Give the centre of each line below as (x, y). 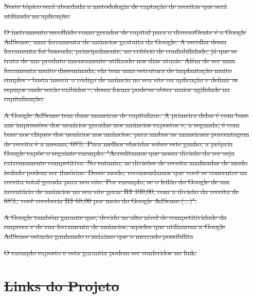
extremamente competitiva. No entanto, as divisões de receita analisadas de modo (126, 162)
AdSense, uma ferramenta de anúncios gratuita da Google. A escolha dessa (115, 41)
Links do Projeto (62, 286)
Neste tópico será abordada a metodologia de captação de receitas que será (116, 6)
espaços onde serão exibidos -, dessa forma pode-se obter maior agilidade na (117, 89)
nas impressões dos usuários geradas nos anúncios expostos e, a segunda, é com (122, 124)
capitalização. (24, 98)
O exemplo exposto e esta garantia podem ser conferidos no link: (100, 252)
